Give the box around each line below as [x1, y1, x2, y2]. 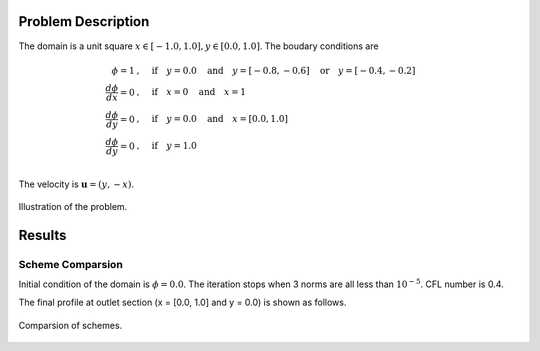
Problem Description [18, 13, 150, 30]
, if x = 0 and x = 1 [136, 86, 247, 98]
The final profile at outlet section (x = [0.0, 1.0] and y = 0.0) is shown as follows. [18, 296, 347, 309]
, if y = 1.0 [136, 140, 197, 152]
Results [18, 226, 67, 244]
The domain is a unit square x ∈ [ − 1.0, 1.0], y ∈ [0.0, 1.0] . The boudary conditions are [18, 40, 379, 52]
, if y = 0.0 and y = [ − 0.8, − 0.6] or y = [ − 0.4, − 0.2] [136, 65, 416, 76]
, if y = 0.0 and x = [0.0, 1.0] [136, 113, 289, 125]
